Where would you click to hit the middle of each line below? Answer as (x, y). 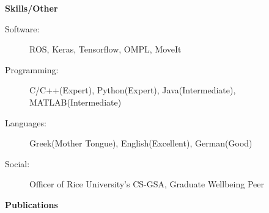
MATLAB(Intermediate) (76, 102)
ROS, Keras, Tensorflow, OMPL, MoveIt (105, 49)
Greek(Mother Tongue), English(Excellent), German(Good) (141, 143)
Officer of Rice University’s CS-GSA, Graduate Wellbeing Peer (147, 184)
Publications (31, 204)
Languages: (26, 122)
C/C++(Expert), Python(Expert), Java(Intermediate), (133, 90)
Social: (17, 163)
